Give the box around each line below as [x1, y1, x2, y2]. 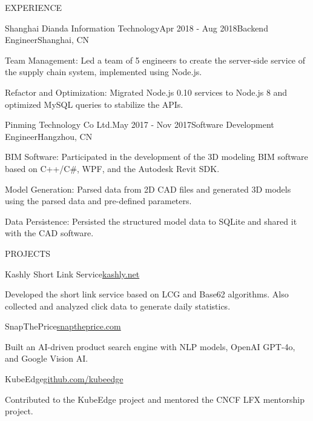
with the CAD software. [5, 227, 94, 239]
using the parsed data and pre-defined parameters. [5, 194, 192, 207]
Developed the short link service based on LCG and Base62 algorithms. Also [5, 288, 289, 300]
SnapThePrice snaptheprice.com [5, 320, 121, 333]
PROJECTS [5, 247, 51, 259]
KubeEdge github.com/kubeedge [5, 373, 124, 385]
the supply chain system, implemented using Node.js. [5, 65, 202, 78]
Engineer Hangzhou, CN [5, 130, 93, 142]
